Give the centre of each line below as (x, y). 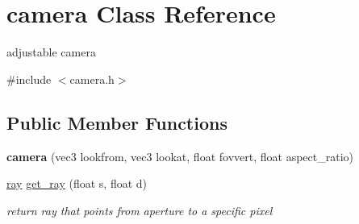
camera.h (92, 79)
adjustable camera (51, 52)
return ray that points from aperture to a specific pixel (140, 210)
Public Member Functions (117, 122)
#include (29, 79)
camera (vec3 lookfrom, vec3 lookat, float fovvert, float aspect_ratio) (180, 156)
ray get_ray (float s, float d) (77, 183)
